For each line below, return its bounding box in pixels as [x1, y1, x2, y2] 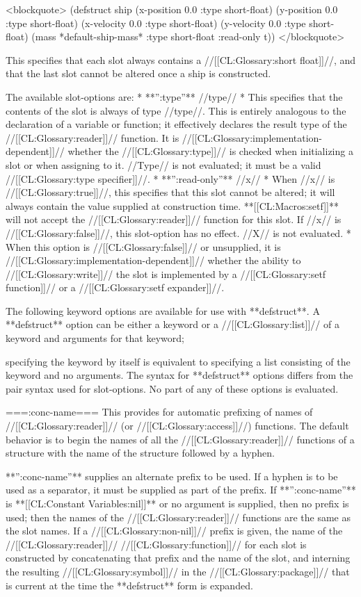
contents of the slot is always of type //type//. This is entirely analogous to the [6, 103, 346, 117]
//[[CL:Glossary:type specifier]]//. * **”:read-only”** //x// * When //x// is [6, 171, 335, 186]
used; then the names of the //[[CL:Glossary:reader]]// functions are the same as [6, 509, 351, 524]
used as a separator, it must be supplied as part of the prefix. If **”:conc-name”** [6, 482, 356, 497]
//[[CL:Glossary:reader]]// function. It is [6, 130, 179, 145]
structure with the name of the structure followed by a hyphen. [6, 445, 275, 460]
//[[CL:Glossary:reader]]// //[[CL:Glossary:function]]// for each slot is [6, 537, 307, 551]
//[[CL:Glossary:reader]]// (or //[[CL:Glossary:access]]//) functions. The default [6, 418, 349, 433]
